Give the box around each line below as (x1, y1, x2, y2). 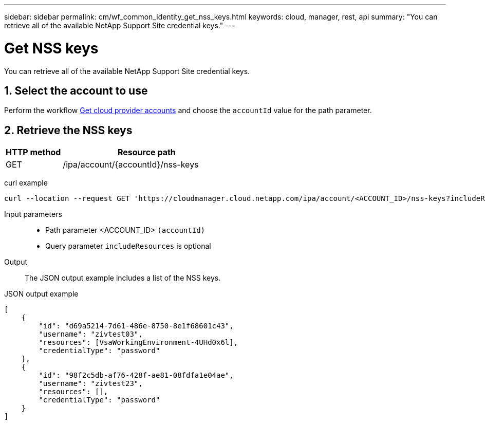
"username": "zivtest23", (39, 379, 143, 388)
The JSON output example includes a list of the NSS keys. (25, 273, 221, 283)
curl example (4, 178, 48, 188)
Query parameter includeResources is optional (45, 242, 211, 251)
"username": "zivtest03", (39, 330, 143, 339)
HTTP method (6, 147, 61, 158)
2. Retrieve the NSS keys (4, 123, 133, 137)
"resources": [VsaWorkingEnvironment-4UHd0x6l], (39, 338, 238, 347)
